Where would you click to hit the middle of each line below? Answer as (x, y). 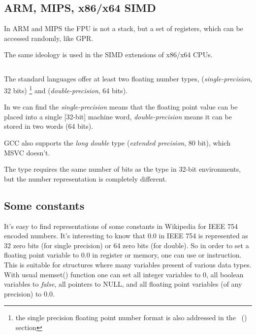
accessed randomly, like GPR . (49, 38)
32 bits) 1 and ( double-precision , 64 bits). (66, 89)
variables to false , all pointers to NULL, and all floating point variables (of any (123, 284)
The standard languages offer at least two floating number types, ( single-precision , (128, 79)
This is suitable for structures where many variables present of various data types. (128, 264)
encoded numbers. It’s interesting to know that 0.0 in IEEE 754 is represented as (126, 236)
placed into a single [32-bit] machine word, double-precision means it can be (118, 116)
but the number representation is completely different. (86, 178)
